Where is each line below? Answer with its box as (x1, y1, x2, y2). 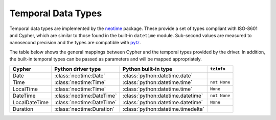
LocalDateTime (12, 99, 49, 106)
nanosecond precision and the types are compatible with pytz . (9, 40, 142, 46)
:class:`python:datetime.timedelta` (122, 105, 204, 112)
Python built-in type (122, 65, 173, 72)
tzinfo (210, 66, 225, 71)
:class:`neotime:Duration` (54, 105, 115, 112)
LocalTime (12, 85, 38, 93)
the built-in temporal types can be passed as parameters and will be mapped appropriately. (9, 56, 202, 62)
